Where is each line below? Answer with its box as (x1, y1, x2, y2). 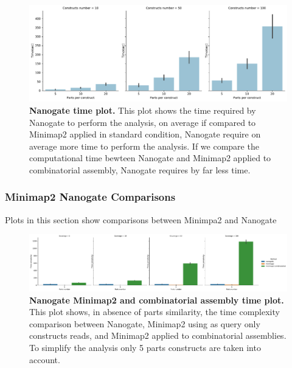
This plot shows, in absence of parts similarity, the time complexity (29, 305, 280, 318)
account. (29, 353, 60, 366)
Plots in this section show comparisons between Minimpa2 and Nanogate (5, 213, 277, 226)
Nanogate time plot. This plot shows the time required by (29, 104, 256, 116)
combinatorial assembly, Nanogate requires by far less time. (29, 163, 251, 176)
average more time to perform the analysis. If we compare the (29, 139, 259, 152)
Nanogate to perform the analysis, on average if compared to (29, 116, 256, 128)
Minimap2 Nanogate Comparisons (5, 189, 176, 204)
